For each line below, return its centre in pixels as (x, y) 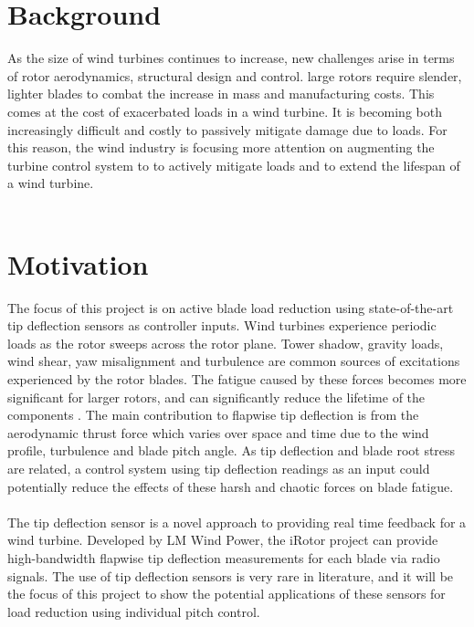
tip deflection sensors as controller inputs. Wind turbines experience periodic (222, 325)
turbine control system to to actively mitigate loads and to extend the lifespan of (234, 165)
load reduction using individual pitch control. (134, 611)
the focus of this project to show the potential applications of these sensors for (226, 594)
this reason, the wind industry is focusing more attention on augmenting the (221, 147)
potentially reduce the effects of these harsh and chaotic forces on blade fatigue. (231, 486)
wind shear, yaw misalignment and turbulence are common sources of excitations (234, 361)
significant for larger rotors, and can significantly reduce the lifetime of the (216, 397)
